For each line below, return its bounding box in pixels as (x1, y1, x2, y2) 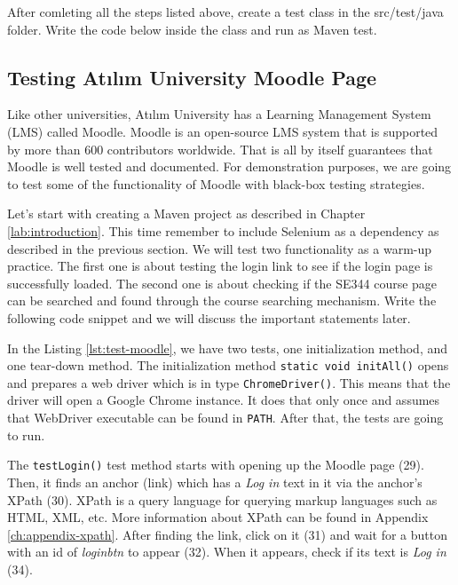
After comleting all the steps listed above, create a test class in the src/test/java (7, 3, 444, 20)
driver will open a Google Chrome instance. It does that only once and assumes (7, 391, 440, 409)
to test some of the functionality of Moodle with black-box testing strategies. (7, 174, 425, 193)
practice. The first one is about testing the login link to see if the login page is (7, 257, 433, 275)
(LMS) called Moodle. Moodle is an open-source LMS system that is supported (7, 122, 438, 140)
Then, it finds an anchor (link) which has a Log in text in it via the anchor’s (7, 472, 422, 491)
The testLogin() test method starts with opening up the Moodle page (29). (7, 455, 424, 474)
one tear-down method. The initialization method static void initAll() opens (7, 356, 449, 375)
